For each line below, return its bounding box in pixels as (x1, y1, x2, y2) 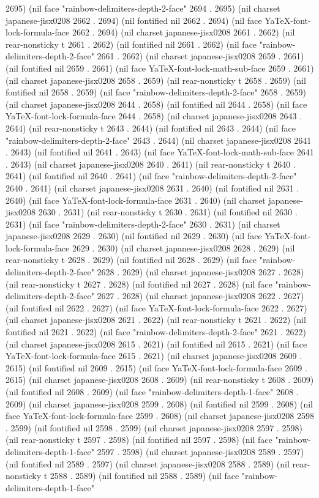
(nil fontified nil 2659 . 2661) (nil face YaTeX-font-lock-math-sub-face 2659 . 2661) (6, 61, 314, 74)
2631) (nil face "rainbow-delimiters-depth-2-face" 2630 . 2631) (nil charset (6, 217, 280, 230)
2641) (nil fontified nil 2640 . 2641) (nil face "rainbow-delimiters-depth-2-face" (6, 169, 297, 182)
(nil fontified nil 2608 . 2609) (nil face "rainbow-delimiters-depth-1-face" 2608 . (6, 385, 299, 398)
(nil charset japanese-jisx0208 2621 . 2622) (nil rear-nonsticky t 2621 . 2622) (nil (6, 313, 306, 326)
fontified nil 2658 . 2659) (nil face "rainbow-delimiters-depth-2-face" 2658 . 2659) (6, 86, 306, 98)
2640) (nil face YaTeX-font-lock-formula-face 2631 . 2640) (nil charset (6, 193, 266, 206)
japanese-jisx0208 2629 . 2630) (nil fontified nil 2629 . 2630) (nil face (6, 229, 262, 242)
